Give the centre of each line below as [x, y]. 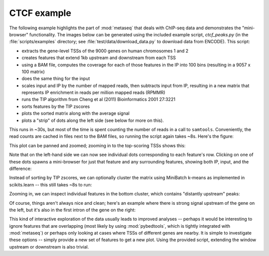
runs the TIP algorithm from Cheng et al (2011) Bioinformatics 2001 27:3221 [98, 99]
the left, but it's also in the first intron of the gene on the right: [72, 210]
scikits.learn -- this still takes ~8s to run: [51, 184]
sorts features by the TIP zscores [56, 106]
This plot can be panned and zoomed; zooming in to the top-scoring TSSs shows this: [97, 145]
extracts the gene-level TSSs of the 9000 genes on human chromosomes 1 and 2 [105, 51]
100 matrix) [33, 72]
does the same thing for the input [56, 79]
